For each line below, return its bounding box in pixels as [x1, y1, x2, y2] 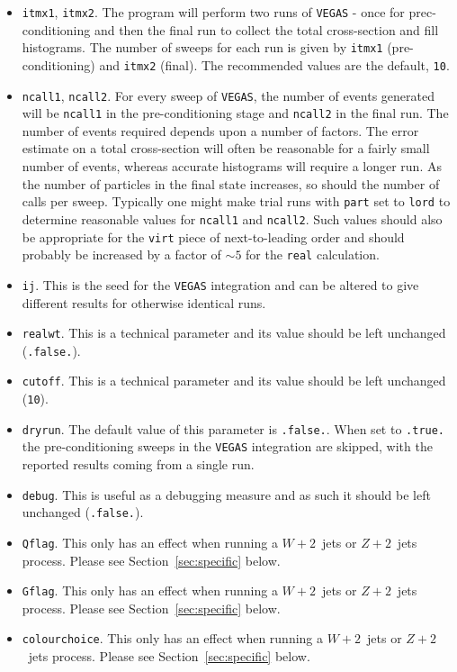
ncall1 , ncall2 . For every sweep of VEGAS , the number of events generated [22, 86, 435, 104]
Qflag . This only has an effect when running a [22, 532, 278, 551]
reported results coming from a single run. [22, 455, 255, 474]
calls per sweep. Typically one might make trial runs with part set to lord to [22, 192, 451, 211]
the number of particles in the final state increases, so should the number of [22, 174, 440, 193]
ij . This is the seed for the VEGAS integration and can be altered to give [22, 275, 419, 294]
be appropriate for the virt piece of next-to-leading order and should [22, 227, 405, 246]
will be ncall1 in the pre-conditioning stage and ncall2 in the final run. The [22, 104, 449, 123]
